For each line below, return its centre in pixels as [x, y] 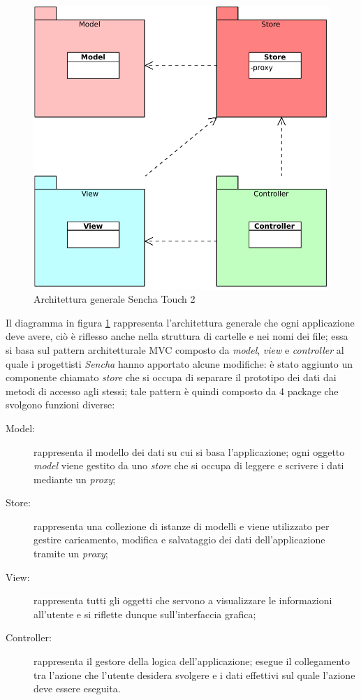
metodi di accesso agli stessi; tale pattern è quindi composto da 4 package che [172, 391]
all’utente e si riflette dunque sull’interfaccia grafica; [145, 614]
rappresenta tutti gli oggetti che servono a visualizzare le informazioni [183, 600]
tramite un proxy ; [71, 553]
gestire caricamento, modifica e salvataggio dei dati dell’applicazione [179, 540]
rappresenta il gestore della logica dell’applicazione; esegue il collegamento [192, 661]
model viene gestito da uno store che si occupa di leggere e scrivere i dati [189, 465]
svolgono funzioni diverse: [60, 405]
